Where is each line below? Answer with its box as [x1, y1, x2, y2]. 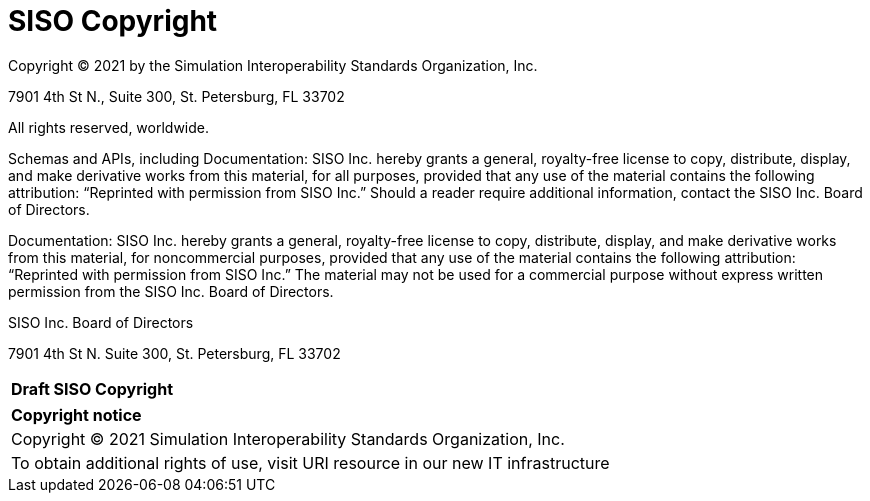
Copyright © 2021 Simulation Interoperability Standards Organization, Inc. [11, 428, 565, 449]
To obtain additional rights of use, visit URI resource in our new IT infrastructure [11, 452, 610, 473]
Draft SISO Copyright [11, 378, 174, 399]
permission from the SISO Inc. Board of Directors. [8, 282, 334, 300]
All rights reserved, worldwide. [8, 118, 210, 136]
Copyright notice [11, 404, 142, 425]
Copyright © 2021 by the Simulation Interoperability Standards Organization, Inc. [8, 56, 538, 74]
